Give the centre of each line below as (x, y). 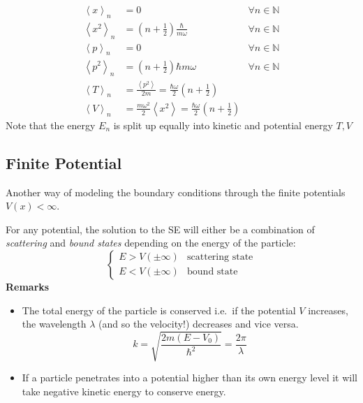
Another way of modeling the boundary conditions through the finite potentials (176, 192)
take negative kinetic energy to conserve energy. (124, 391)
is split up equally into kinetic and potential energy (223, 125)
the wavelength (54, 324)
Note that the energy (51, 125)
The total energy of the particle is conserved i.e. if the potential (159, 310)
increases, (328, 310)
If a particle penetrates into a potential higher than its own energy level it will (190, 378)
